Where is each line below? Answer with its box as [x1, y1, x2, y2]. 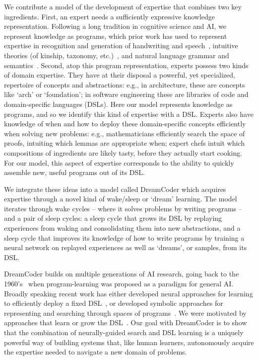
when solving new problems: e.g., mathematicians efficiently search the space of [4, 128, 245, 138]
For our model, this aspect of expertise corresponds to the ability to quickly [4, 157, 234, 168]
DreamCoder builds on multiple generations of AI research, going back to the [4, 269, 239, 279]
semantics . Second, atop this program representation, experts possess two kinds [4, 60, 249, 70]
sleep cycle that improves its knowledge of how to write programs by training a [4, 232, 245, 243]
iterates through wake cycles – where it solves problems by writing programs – [4, 203, 242, 213]
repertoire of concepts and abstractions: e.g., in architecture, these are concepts [4, 79, 245, 90]
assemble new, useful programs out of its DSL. [4, 167, 145, 178]
